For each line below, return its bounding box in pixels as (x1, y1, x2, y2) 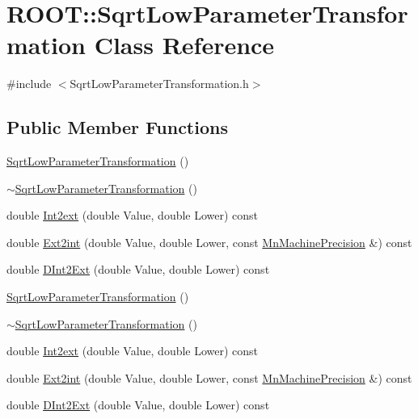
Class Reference (94, 28, 275, 61)
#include (6, 75, 52, 92)
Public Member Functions (6, 115, 228, 140)
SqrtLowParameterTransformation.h (70, 75, 249, 92)
